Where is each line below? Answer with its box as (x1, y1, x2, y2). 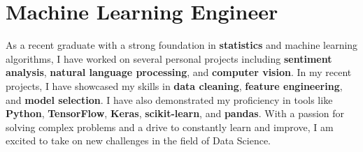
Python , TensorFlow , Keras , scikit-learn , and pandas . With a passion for (6, 106, 345, 121)
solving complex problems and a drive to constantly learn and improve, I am (6, 119, 334, 134)
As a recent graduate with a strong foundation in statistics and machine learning (6, 38, 358, 52)
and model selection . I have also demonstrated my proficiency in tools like (6, 92, 333, 107)
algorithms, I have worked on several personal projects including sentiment (6, 51, 332, 66)
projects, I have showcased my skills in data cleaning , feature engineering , (6, 78, 343, 93)
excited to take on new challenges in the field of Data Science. (6, 133, 271, 148)
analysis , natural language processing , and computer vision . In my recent (6, 65, 352, 79)
